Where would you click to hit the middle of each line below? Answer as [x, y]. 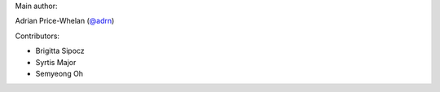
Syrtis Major [56, 62]
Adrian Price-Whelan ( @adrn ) [65, 21]
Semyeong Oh [59, 73]
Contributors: [37, 36]
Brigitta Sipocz [60, 51]
